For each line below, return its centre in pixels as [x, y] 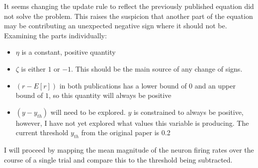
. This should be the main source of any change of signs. [157, 68]
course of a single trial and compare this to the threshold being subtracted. [118, 159]
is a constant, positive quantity [69, 52]
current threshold [42, 132]
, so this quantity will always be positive [110, 95]
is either [33, 68]
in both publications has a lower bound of [123, 85]
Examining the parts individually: [55, 35]
